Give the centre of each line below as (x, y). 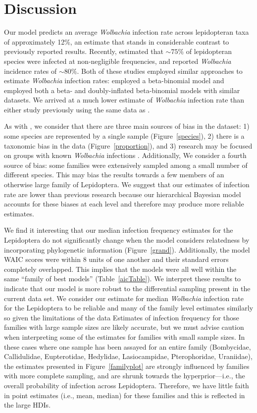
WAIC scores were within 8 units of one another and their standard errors (116, 259)
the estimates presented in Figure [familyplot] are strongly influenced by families (127, 366)
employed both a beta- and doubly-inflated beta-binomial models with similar (122, 90)
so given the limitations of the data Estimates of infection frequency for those (122, 317)
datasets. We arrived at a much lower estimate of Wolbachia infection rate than (124, 100)
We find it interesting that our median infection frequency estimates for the (119, 230)
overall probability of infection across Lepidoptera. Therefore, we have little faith (127, 385)
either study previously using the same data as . (77, 109)
